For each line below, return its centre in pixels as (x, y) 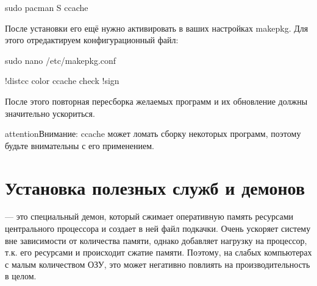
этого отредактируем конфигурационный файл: (92, 40)
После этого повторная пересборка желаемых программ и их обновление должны (156, 101)
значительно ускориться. (50, 113)
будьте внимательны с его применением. (80, 145)
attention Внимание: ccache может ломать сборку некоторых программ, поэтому (153, 134)
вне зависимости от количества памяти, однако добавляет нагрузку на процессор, (156, 240)
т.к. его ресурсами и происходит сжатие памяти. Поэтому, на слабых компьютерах (158, 252)
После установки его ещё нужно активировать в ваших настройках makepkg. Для (157, 28)
